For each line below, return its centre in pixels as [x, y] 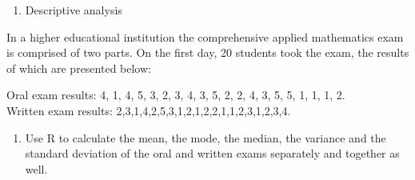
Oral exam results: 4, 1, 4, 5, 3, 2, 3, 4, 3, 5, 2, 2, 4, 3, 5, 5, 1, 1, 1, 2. [176, 95]
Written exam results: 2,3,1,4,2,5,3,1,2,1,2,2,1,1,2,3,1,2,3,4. [149, 110]
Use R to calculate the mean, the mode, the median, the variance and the [206, 137]
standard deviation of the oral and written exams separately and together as [212, 153]
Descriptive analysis [74, 10]
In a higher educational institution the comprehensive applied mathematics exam [205, 36]
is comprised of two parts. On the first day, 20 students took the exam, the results [208, 52]
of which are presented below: [79, 68]
